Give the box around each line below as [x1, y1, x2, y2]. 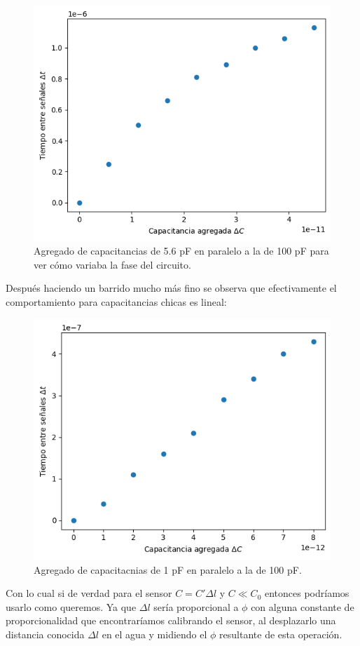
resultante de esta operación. [219, 627, 342, 642]
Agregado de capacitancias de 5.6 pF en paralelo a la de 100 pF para [34, 243, 329, 258]
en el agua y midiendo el [102, 627, 207, 642]
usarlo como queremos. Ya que [6, 599, 137, 614]
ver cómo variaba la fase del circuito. [34, 257, 191, 271]
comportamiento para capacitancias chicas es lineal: [6, 295, 227, 309]
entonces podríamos [264, 586, 349, 600]
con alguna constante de [251, 599, 354, 614]
